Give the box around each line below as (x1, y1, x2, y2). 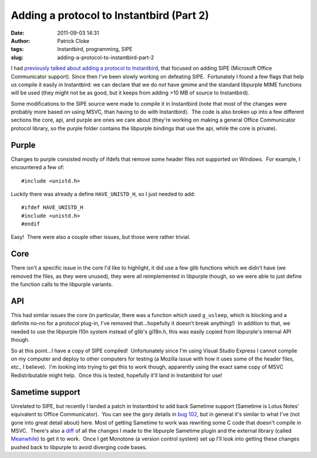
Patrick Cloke (57, 37, 90, 44)
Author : (11, 37, 31, 44)
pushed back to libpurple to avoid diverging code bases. (11, 443, 147, 450)
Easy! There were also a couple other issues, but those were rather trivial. (11, 234, 191, 241)
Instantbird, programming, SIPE (57, 46, 133, 53)
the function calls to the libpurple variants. (11, 281, 113, 288)
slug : (11, 53, 23, 61)
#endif (21, 221, 41, 227)
